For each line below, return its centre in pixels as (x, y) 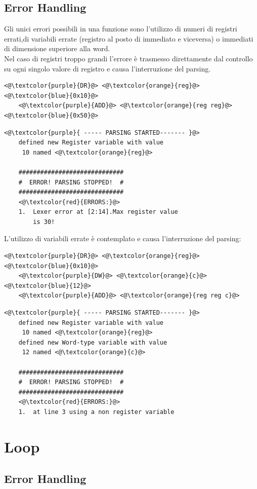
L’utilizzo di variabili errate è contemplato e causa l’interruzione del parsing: (123, 238)
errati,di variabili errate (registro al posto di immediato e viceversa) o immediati (129, 38)
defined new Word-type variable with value (93, 342)
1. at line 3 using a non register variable (96, 412)
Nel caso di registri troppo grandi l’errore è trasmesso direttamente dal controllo (128, 58)
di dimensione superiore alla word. (57, 48)
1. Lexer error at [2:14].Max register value (98, 212)
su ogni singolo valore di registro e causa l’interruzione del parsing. (108, 68)
